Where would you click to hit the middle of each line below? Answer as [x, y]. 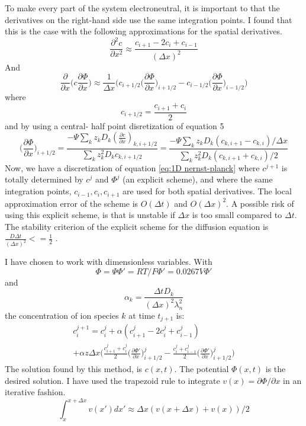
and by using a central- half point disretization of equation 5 [115, 125]
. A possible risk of [260, 203]
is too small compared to [237, 215]
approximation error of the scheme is [72, 203]
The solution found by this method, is [74, 368]
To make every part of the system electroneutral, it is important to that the [142, 8]
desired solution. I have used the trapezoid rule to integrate [112, 380]
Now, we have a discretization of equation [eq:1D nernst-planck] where [132, 167]
